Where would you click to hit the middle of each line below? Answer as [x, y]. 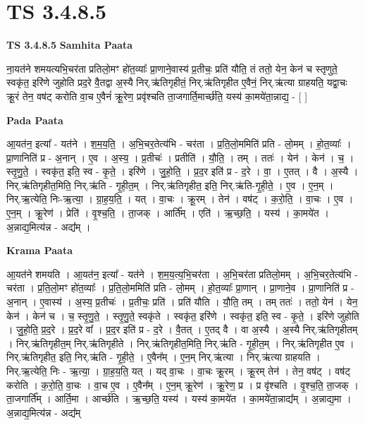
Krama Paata [39, 250]
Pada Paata [35, 120]
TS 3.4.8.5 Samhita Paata [70, 45]
